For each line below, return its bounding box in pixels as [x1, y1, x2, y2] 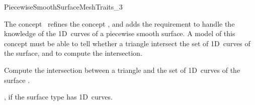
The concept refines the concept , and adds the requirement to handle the [4, 18, 235, 29]
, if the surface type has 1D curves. [4, 91, 113, 102]
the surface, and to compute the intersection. [4, 48, 142, 58]
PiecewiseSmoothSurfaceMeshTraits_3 [4, 2, 123, 12]
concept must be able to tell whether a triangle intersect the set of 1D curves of [4, 38, 250, 48]
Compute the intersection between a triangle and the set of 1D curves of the [4, 64, 240, 75]
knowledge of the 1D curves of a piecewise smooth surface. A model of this [4, 28, 235, 39]
